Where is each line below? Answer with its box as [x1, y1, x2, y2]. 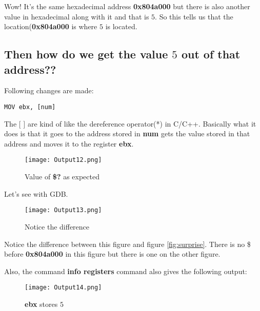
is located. [105, 21, 137, 32]
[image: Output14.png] [25, 284, 102, 292]
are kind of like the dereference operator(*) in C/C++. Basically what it [27, 118, 256, 129]
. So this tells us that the [155, 11, 233, 22]
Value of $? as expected [25, 171, 100, 182]
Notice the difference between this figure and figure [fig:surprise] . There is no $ [4, 238, 251, 249]
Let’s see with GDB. [4, 188, 68, 199]
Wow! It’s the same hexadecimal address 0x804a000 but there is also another [4, 1, 250, 11]
